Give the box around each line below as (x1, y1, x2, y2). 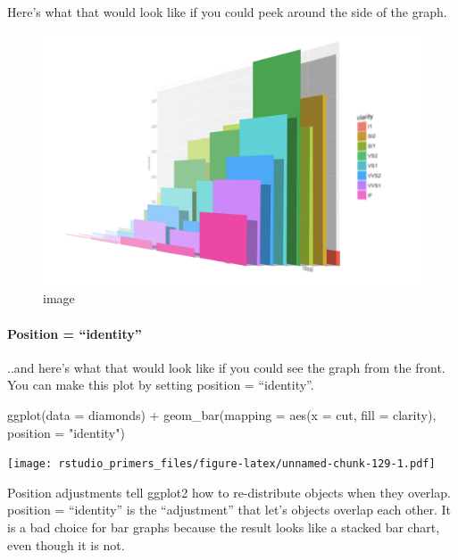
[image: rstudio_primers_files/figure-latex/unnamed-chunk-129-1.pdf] (7, 457, 436, 471)
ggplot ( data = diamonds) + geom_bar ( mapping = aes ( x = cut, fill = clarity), (7, 405, 437, 424)
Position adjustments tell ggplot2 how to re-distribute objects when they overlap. (7, 482, 451, 501)
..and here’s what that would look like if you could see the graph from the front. (7, 358, 446, 376)
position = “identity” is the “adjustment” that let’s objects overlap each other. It (7, 500, 452, 519)
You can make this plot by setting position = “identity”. (7, 375, 314, 394)
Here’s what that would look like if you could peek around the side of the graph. (7, 3, 447, 21)
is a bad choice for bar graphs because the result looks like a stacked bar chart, (7, 518, 440, 537)
